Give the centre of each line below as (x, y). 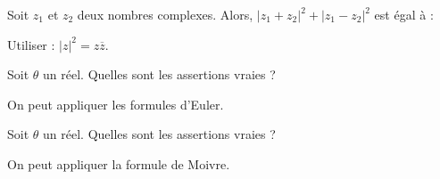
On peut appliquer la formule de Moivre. (119, 163)
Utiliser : (31, 44)
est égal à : (404, 14)
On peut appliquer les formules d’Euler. (116, 104)
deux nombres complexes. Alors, (165, 14)
